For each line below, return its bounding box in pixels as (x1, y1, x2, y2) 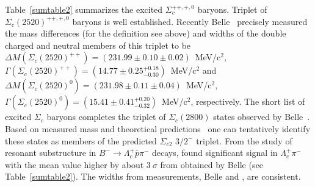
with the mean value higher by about (5, 158, 144, 171)
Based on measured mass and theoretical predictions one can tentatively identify (5, 122, 311, 135)
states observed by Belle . (213, 110, 310, 123)
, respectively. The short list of (190, 95, 305, 108)
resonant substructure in (5, 146, 96, 159)
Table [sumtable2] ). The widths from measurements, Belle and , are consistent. (5, 170, 301, 183)
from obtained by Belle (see (160, 158, 263, 171)
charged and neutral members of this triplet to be (5, 38, 191, 51)
